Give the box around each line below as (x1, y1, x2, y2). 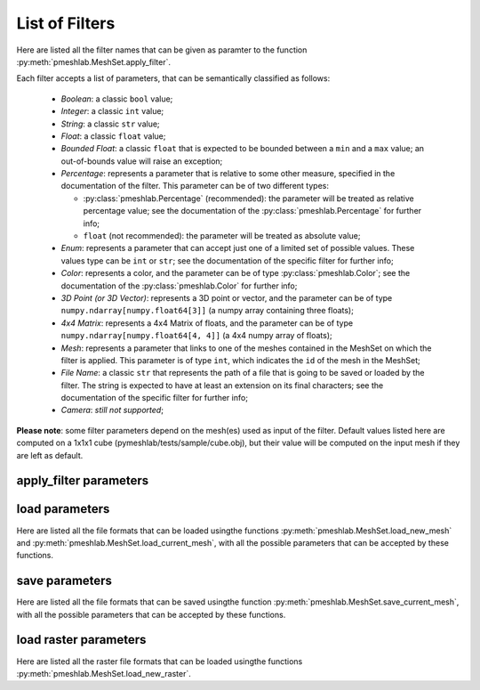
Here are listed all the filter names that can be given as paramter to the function (16, 45, 308, 55)
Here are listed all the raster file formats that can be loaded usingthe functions (16, 655, 303, 667)
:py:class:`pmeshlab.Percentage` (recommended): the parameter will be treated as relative (83, 192, 414, 204)
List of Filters (16, 13, 116, 33)
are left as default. (16, 450, 84, 460)
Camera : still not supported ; (60, 405, 164, 416)
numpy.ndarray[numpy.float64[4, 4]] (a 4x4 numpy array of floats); (60, 330, 332, 341)
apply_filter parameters (16, 473, 149, 489)
